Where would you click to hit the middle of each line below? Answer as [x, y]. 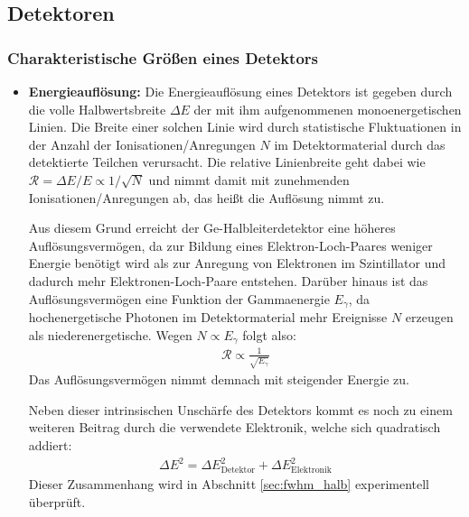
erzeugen [429, 316]
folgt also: [269, 334]
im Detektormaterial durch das [360, 144]
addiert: [50, 445]
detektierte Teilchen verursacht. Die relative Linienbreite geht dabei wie [227, 162]
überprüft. [57, 501]
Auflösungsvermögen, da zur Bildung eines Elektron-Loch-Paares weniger [230, 245]
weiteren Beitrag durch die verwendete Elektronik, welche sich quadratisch [234, 427]
